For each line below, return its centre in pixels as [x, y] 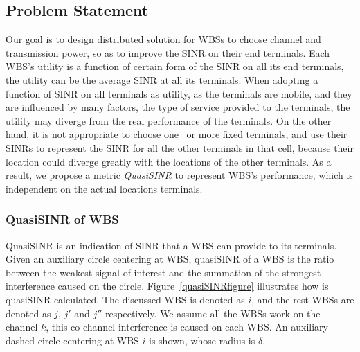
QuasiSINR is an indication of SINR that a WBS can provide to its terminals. [171, 245]
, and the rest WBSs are [303, 299]
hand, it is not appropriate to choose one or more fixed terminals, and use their [177, 134]
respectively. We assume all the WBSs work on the [213, 313]
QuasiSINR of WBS [62, 219]
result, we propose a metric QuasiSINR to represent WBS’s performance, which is [179, 175]
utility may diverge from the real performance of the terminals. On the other [169, 120]
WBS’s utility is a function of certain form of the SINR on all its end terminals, [175, 66]
